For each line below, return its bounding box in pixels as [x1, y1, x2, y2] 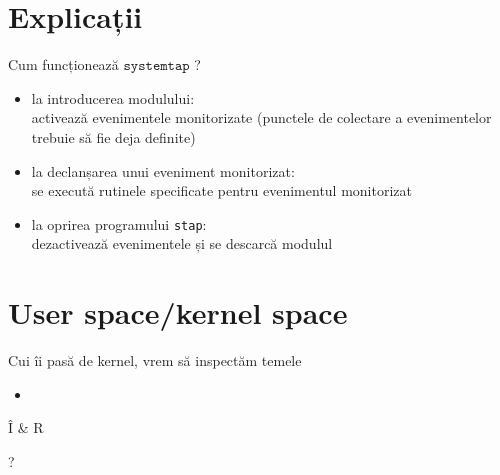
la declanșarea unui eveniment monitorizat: [31, 160, 295, 181]
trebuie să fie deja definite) [31, 126, 196, 147]
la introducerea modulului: [31, 87, 195, 108]
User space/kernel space [8, 292, 348, 333]
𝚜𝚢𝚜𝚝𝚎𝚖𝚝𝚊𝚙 [123, 59, 190, 74]
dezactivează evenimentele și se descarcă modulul [31, 233, 333, 254]
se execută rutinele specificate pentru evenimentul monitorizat [31, 180, 412, 201]
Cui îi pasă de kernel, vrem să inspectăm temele [8, 350, 302, 371]
